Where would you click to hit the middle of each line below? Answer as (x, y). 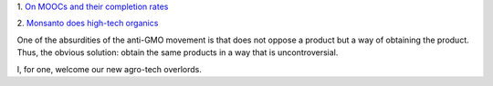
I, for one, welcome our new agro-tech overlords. (110, 69)
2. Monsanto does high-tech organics (88, 24)
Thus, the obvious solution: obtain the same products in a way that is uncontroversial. (178, 53)
